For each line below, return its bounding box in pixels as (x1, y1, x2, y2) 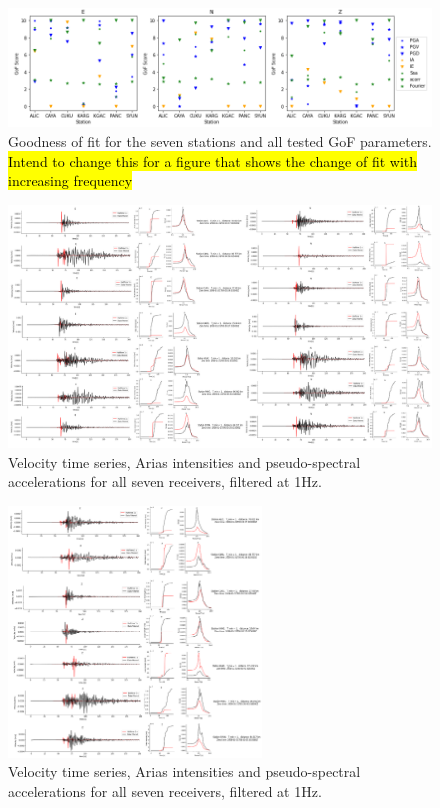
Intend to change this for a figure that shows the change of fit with (8, 150, 418, 171)
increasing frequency (8, 170, 133, 191)
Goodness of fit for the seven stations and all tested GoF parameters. (8, 130, 432, 151)
